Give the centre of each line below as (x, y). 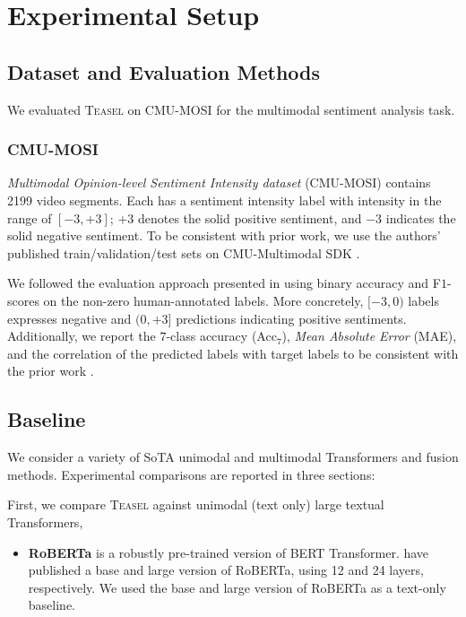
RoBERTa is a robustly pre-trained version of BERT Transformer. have (229, 552)
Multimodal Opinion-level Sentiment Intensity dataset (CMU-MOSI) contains (219, 182)
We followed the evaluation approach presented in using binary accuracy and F (224, 283)
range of (30, 217)
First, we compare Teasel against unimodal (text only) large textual (196, 504)
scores (23, 300)
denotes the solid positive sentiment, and (250, 217)
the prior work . (51, 371)
